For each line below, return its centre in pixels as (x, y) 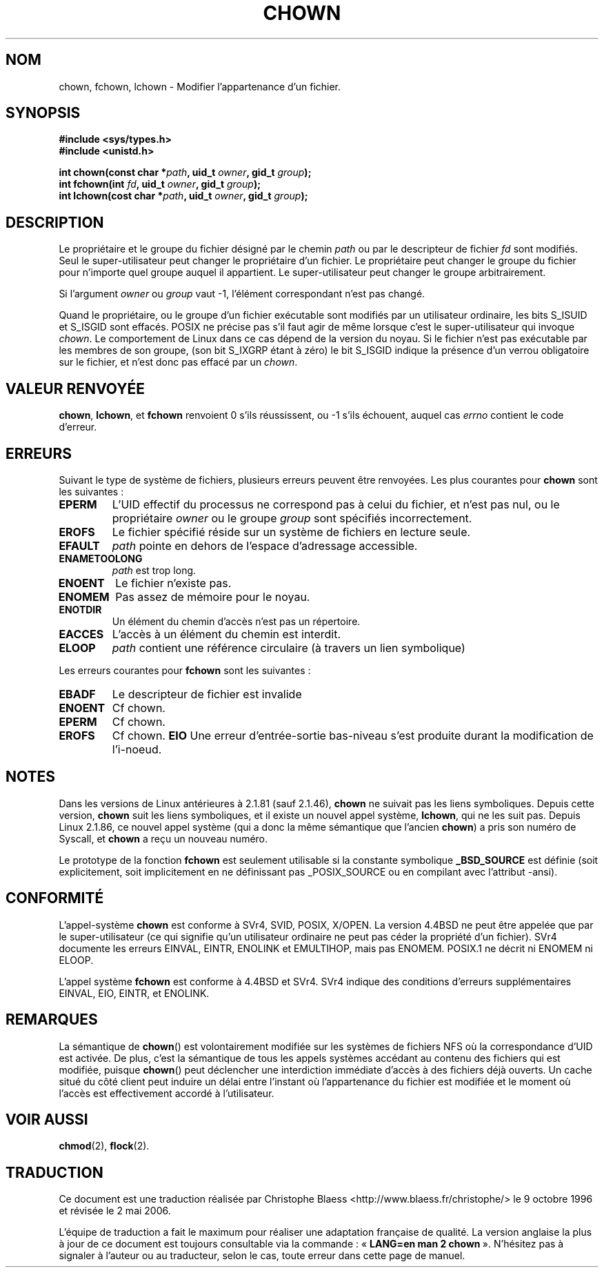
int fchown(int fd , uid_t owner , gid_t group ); (160, 184)
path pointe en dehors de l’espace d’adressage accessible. (265, 545)
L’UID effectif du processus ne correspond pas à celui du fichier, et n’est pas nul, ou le (336, 504)
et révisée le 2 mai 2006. (115, 1211)
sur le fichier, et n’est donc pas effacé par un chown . (178, 362)
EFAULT (79, 545)
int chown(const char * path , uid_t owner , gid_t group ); (185, 172)
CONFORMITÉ (55, 898)
